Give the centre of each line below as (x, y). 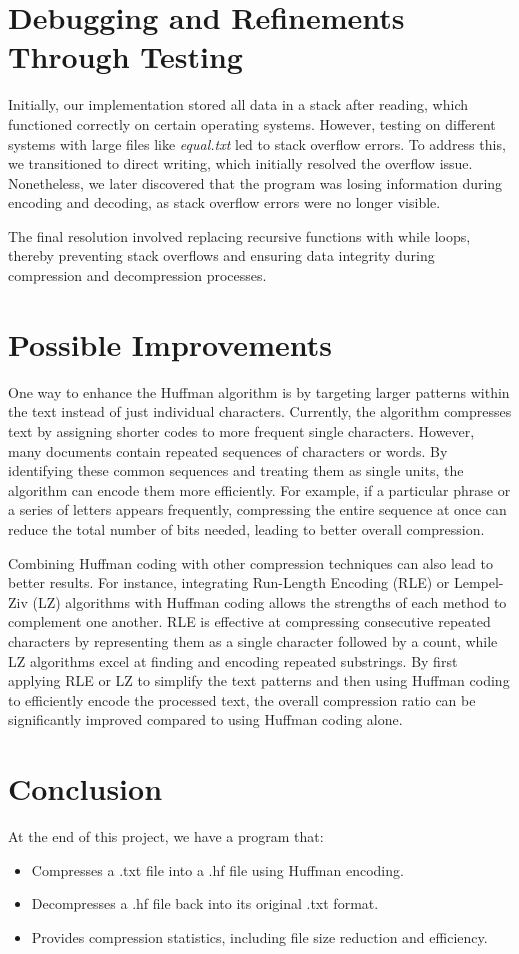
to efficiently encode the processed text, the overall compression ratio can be (242, 699)
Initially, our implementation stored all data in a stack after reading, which (238, 104)
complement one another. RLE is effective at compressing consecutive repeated (249, 621)
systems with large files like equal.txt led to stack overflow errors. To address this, (257, 143)
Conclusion (85, 788)
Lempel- (478, 582)
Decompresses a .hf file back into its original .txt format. (205, 903)
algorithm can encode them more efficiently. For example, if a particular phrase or (259, 489)
